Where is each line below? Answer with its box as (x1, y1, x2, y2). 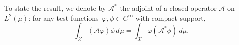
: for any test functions (28, 12, 99, 23)
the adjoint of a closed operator (119, 3, 217, 13)
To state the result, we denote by (4, 3, 106, 13)
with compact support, (135, 12, 206, 23)
